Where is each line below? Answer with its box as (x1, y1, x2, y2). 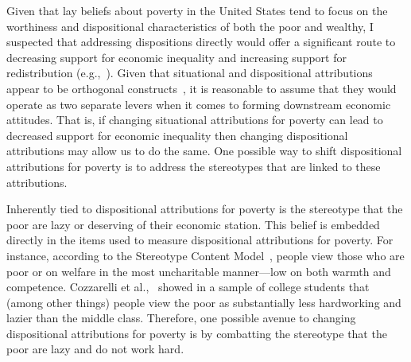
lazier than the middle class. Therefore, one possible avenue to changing (6, 309, 356, 326)
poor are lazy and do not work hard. (6, 341, 184, 357)
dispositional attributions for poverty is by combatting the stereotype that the (6, 325, 387, 341)
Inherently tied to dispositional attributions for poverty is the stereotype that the (6, 200, 403, 217)
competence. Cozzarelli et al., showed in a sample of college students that (6, 278, 370, 295)
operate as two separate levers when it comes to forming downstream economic (6, 95, 391, 112)
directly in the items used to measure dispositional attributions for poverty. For (6, 232, 394, 248)
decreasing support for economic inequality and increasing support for (6, 49, 347, 65)
